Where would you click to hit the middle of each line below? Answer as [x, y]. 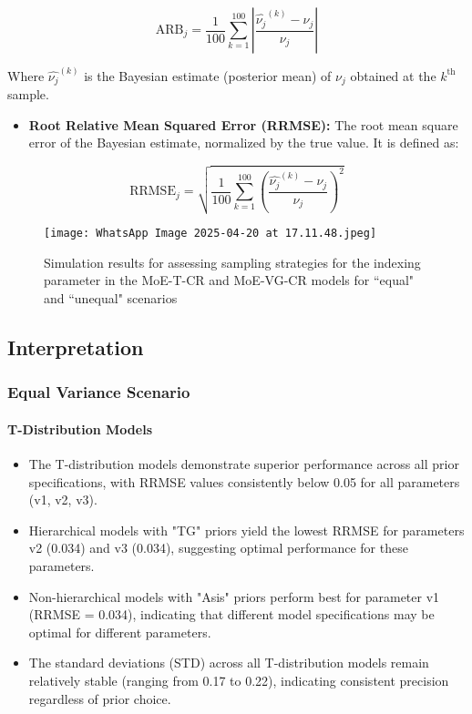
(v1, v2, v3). [63, 500]
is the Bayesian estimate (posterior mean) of [208, 75]
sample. [28, 94]
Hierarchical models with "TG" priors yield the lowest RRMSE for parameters [246, 530]
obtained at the [393, 75]
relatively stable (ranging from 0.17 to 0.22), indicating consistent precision [239, 681]
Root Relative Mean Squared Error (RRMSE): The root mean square [243, 124]
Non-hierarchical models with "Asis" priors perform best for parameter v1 [234, 596]
